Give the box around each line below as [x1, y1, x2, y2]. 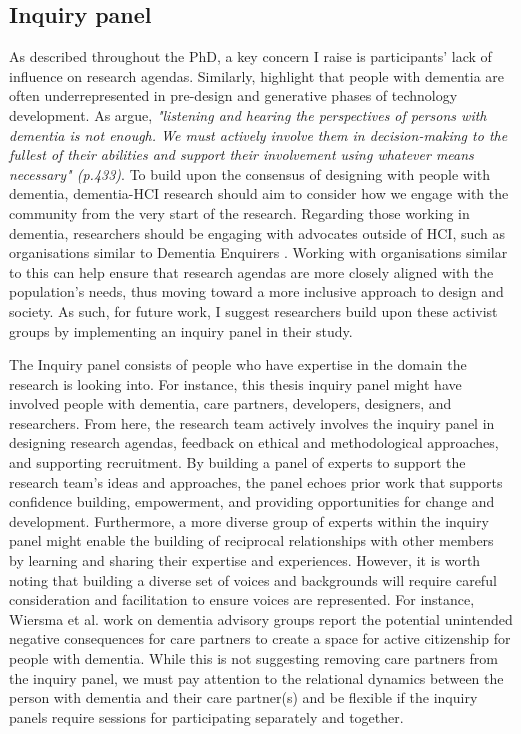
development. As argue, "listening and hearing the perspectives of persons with [9, 104, 487, 125]
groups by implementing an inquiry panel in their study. [9, 320, 353, 341]
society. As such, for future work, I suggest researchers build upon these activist [9, 300, 498, 321]
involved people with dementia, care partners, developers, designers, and [9, 393, 452, 414]
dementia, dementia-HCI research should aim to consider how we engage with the [9, 183, 509, 204]
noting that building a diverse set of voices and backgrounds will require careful [9, 569, 497, 590]
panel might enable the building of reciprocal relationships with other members [9, 530, 494, 551]
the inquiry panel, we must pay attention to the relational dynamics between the [9, 667, 504, 688]
